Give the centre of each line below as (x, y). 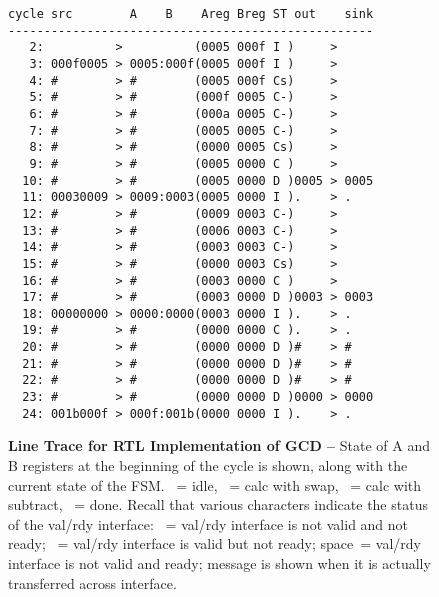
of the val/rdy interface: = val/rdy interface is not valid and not (208, 523)
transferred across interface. (92, 582)
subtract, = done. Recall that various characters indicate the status (218, 504)
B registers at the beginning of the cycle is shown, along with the (208, 465)
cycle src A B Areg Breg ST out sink (191, 14)
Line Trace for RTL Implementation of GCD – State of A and (219, 445)
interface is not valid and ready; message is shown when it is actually (219, 562)
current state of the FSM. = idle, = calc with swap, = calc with (215, 484)
